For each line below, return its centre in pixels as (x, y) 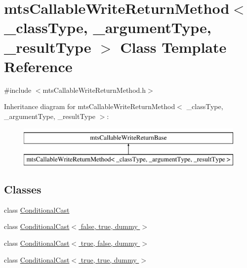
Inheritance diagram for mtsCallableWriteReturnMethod (90, 106)
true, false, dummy (109, 243)
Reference (38, 66)
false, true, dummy (109, 226)
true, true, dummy (109, 259)
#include (18, 90)
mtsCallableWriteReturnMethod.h (94, 90)
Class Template (173, 47)
